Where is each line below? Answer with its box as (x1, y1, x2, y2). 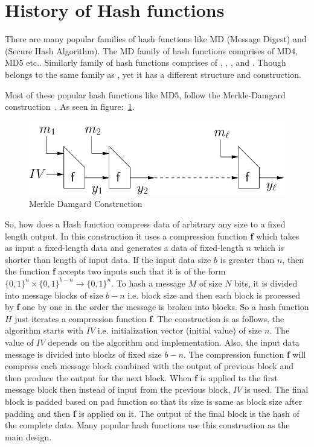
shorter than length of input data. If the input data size (5, 253, 211, 265)
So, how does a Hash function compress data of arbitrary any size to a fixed (5, 218, 286, 230)
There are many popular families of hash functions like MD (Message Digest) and (5, 33, 307, 45)
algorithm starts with (5, 324, 84, 337)
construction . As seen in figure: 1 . (5, 100, 135, 113)
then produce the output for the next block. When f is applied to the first (5, 371, 278, 384)
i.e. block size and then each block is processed (127, 288, 301, 301)
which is (254, 241, 284, 254)
